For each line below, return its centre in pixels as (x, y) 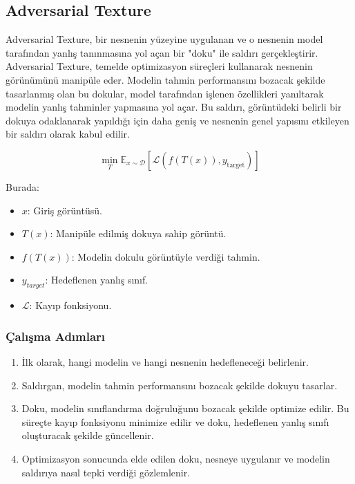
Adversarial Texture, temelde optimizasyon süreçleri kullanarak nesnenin (159, 66)
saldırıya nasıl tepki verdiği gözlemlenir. (106, 472)
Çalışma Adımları (56, 336)
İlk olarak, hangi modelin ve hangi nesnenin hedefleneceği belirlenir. (165, 361)
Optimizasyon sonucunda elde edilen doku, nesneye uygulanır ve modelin (176, 458)
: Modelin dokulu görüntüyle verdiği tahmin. (166, 256)
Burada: (22, 186)
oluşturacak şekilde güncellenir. (88, 435)
